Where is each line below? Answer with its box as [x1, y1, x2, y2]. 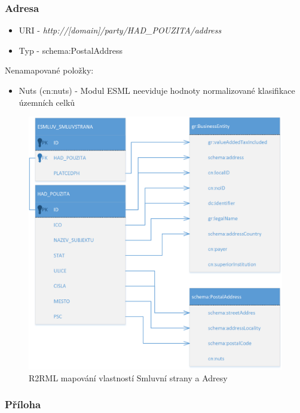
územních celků [19, 96, 75, 108]
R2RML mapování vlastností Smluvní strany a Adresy [29, 371, 228, 384]
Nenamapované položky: [5, 64, 94, 77]
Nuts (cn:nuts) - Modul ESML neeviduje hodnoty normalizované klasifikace [19, 84, 295, 96]
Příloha [5, 397, 41, 412]
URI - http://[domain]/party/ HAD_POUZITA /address [19, 24, 222, 36]
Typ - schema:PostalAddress [19, 44, 123, 56]
